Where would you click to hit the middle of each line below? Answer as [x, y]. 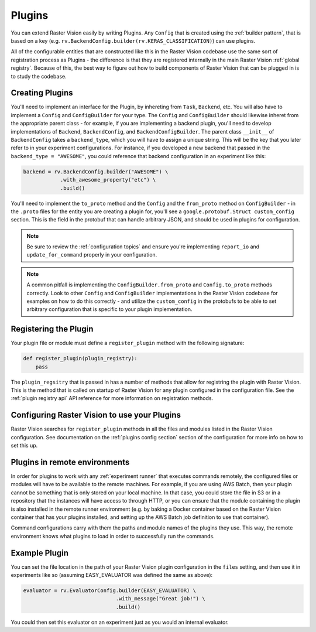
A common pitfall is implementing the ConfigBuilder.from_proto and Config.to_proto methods [149, 285]
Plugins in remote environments [70, 462]
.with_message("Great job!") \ [160, 599]
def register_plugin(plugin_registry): [80, 358]
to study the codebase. [39, 76]
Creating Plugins [42, 93]
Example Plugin [40, 553]
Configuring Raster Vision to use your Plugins [96, 415]
